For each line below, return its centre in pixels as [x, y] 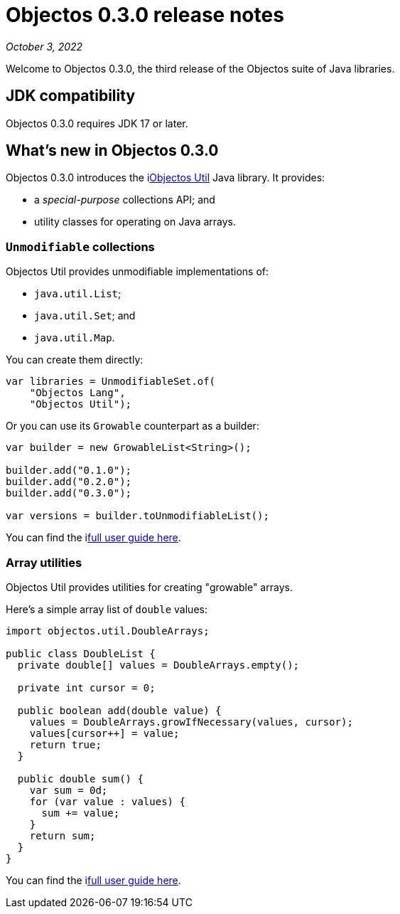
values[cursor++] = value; [104, 733]
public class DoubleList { [81, 653]
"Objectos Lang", [77, 393]
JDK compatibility [71, 96]
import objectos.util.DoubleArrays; [108, 631]
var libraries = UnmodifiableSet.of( [111, 382]
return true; [65, 744]
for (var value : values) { [107, 801]
